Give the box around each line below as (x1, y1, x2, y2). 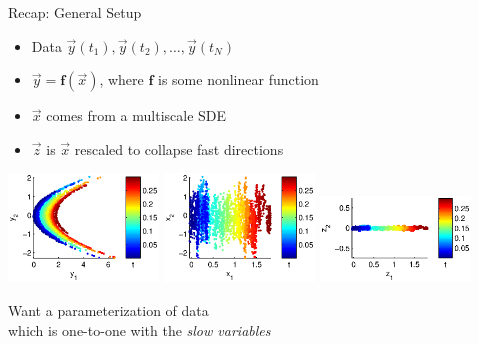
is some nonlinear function (158, 69, 319, 90)
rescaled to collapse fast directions (74, 138, 284, 159)
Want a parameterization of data (8, 300, 209, 321)
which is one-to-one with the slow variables (8, 319, 271, 340)
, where (99, 69, 144, 90)
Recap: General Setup (8, 2, 142, 22)
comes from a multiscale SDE (46, 105, 227, 126)
